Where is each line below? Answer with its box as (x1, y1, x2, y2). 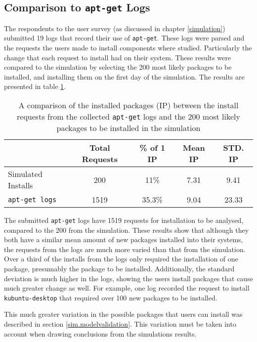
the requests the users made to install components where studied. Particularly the (4, 43, 252, 53)
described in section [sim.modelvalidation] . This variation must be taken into (4, 319, 236, 329)
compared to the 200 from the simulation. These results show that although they (4, 224, 249, 235)
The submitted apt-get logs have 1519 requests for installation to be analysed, (4, 215, 244, 225)
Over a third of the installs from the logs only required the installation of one (4, 254, 238, 264)
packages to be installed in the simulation (56, 122, 201, 133)
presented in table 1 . (4, 81, 66, 91)
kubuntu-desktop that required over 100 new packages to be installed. (4, 292, 217, 302)
